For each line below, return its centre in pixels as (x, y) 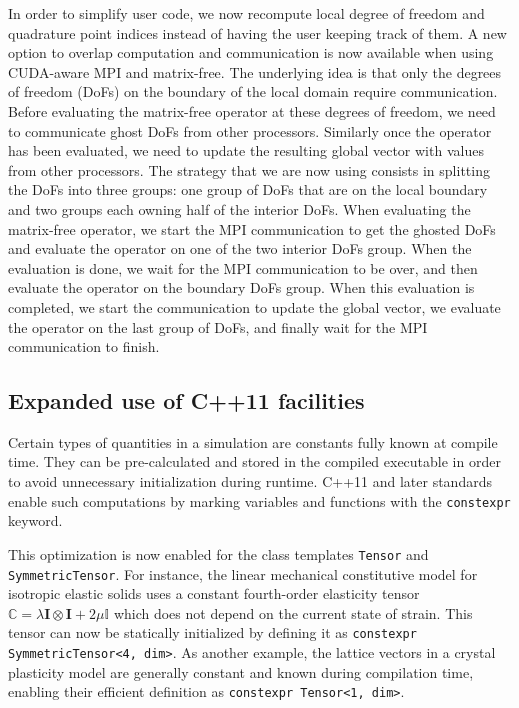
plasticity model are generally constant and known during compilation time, (241, 671)
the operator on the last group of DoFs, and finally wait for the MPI (218, 326)
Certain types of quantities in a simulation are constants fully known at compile (253, 441)
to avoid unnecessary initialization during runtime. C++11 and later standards (250, 481)
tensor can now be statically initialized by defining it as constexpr (212, 632)
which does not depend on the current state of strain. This (293, 612)
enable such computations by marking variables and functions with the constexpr (259, 500)
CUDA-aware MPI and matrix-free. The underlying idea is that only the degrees (255, 71)
